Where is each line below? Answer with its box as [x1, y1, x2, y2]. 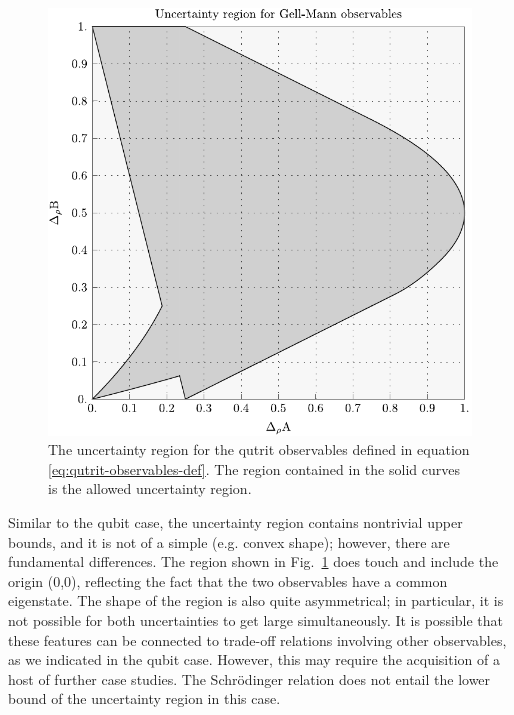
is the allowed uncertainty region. [48, 478, 252, 499]
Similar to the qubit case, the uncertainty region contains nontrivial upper [8, 511, 463, 532]
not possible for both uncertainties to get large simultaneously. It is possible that [8, 609, 504, 630]
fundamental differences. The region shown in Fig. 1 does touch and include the [8, 551, 499, 572]
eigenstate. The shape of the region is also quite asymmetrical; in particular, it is [8, 590, 504, 611]
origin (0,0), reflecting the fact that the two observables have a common [8, 570, 448, 591]
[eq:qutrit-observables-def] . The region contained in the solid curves [48, 458, 460, 479]
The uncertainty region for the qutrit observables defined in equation [48, 439, 470, 460]
